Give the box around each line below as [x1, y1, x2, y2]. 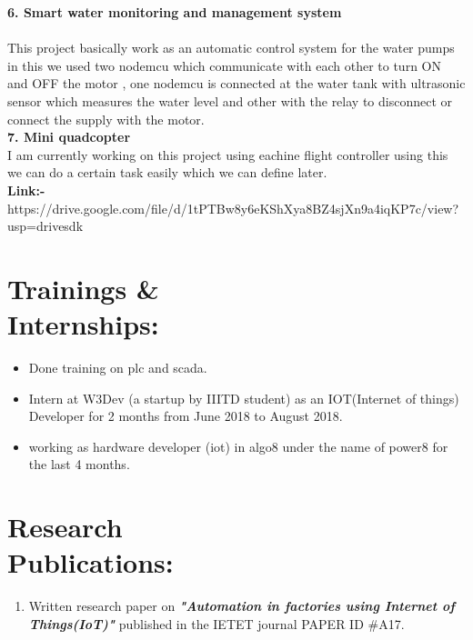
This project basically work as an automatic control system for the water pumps [7, 38, 455, 57]
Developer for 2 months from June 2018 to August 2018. [28, 406, 343, 425]
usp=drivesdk [7, 216, 84, 235]
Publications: [7, 544, 174, 581]
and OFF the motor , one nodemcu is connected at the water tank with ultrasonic [7, 74, 466, 93]
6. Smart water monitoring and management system [7, 3, 342, 21]
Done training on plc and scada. [28, 358, 207, 377]
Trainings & [7, 269, 159, 306]
